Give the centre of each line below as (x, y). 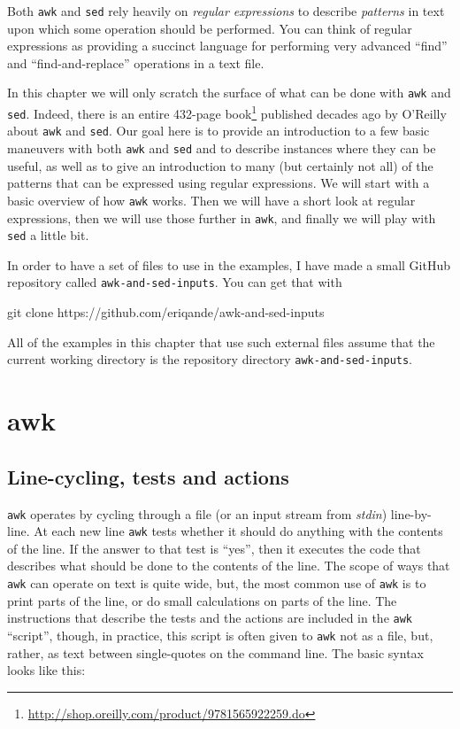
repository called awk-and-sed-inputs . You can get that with (175, 282)
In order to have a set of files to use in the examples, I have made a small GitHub (229, 264)
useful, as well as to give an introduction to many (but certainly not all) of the (220, 165)
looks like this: (46, 670)
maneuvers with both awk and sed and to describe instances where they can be (222, 148)
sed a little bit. (48, 235)
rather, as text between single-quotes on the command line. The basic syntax (215, 652)
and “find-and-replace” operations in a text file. (136, 62)
